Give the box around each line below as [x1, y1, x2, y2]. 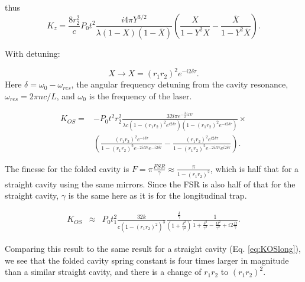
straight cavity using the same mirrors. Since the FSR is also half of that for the [5, 177, 296, 190]
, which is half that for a [210, 162, 299, 174]
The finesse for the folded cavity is [5, 162, 129, 174]
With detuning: [5, 47, 60, 60]
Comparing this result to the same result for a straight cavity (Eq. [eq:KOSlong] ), [5, 242, 301, 255]
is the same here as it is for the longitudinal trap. [68, 189, 247, 202]
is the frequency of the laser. [89, 89, 192, 102]
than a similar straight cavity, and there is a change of [5, 265, 202, 278]
